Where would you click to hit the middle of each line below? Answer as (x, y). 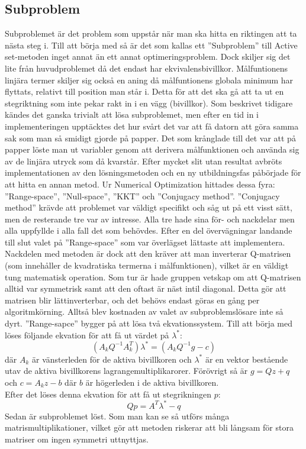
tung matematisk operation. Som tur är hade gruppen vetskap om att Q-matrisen (153, 277)
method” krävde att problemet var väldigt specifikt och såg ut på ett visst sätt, (149, 207)
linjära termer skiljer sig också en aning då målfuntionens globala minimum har (149, 80)
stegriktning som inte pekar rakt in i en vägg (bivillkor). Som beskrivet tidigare (149, 103)
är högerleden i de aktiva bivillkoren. (152, 382)
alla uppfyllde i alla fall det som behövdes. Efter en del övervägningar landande (149, 230)
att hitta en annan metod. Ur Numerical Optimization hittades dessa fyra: (140, 184)
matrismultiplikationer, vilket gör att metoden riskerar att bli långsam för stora (149, 427)
